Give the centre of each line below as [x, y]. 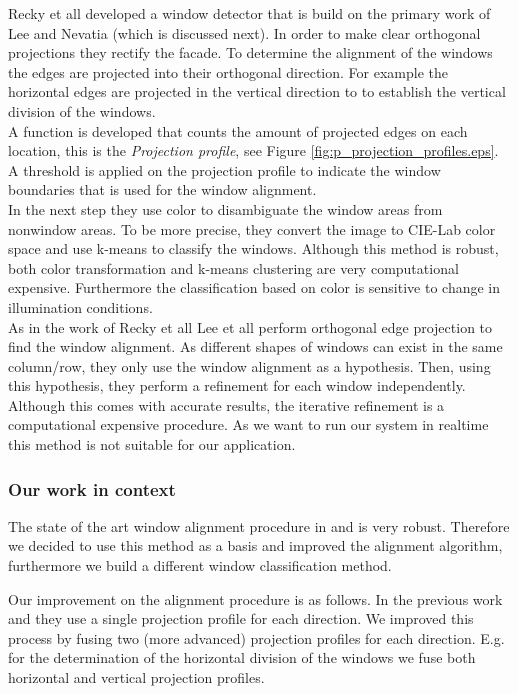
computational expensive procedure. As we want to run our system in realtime [248, 424]
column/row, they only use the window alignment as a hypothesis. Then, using [249, 365]
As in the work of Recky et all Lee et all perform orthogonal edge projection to [250, 326]
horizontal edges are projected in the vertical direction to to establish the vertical [257, 91]
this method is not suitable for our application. [152, 444]
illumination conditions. [80, 306]
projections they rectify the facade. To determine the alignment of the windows [250, 52]
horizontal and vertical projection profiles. [136, 677]
